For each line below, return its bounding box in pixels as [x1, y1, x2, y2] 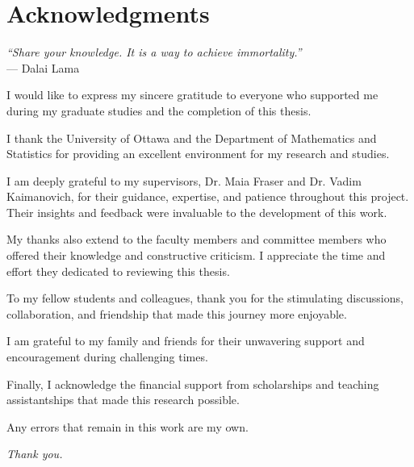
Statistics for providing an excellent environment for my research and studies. [6, 145, 390, 162]
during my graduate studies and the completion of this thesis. [6, 102, 312, 119]
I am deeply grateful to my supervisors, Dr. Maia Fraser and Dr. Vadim [6, 172, 362, 189]
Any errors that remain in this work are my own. [6, 418, 249, 435]
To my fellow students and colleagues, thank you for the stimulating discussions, [6, 290, 404, 306]
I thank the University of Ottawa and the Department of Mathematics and [6, 129, 377, 146]
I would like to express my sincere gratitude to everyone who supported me [6, 86, 378, 103]
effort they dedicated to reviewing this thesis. [6, 262, 230, 279]
